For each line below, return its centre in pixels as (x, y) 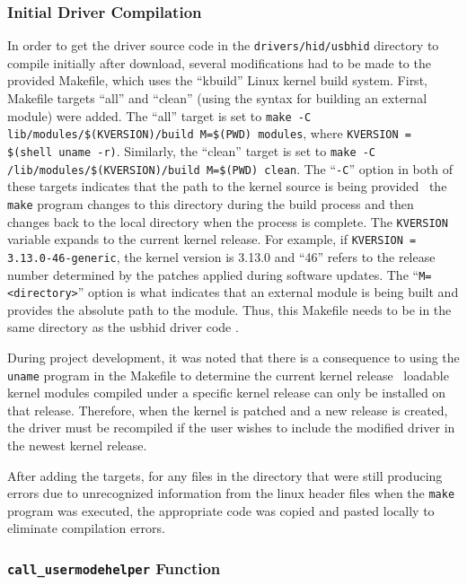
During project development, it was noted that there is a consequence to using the (233, 357)
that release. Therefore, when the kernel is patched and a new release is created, (228, 410)
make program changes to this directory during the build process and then (211, 203)
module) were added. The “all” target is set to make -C (159, 115)
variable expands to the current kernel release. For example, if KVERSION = (212, 239)
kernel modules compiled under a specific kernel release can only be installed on (227, 393)
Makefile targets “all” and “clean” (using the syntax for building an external (217, 98)
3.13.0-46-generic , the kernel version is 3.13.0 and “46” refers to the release (221, 256)
